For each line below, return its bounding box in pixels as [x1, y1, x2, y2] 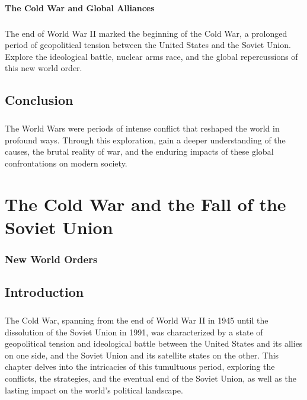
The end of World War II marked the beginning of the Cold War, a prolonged [5, 27, 287, 39]
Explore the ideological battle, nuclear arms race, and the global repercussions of [5, 50, 298, 62]
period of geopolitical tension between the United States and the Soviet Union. [5, 39, 291, 51]
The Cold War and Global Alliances [5, 1, 155, 14]
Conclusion [5, 91, 73, 109]
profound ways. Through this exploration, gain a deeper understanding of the [5, 133, 286, 146]
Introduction [5, 283, 84, 301]
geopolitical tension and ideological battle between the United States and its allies [5, 337, 303, 350]
